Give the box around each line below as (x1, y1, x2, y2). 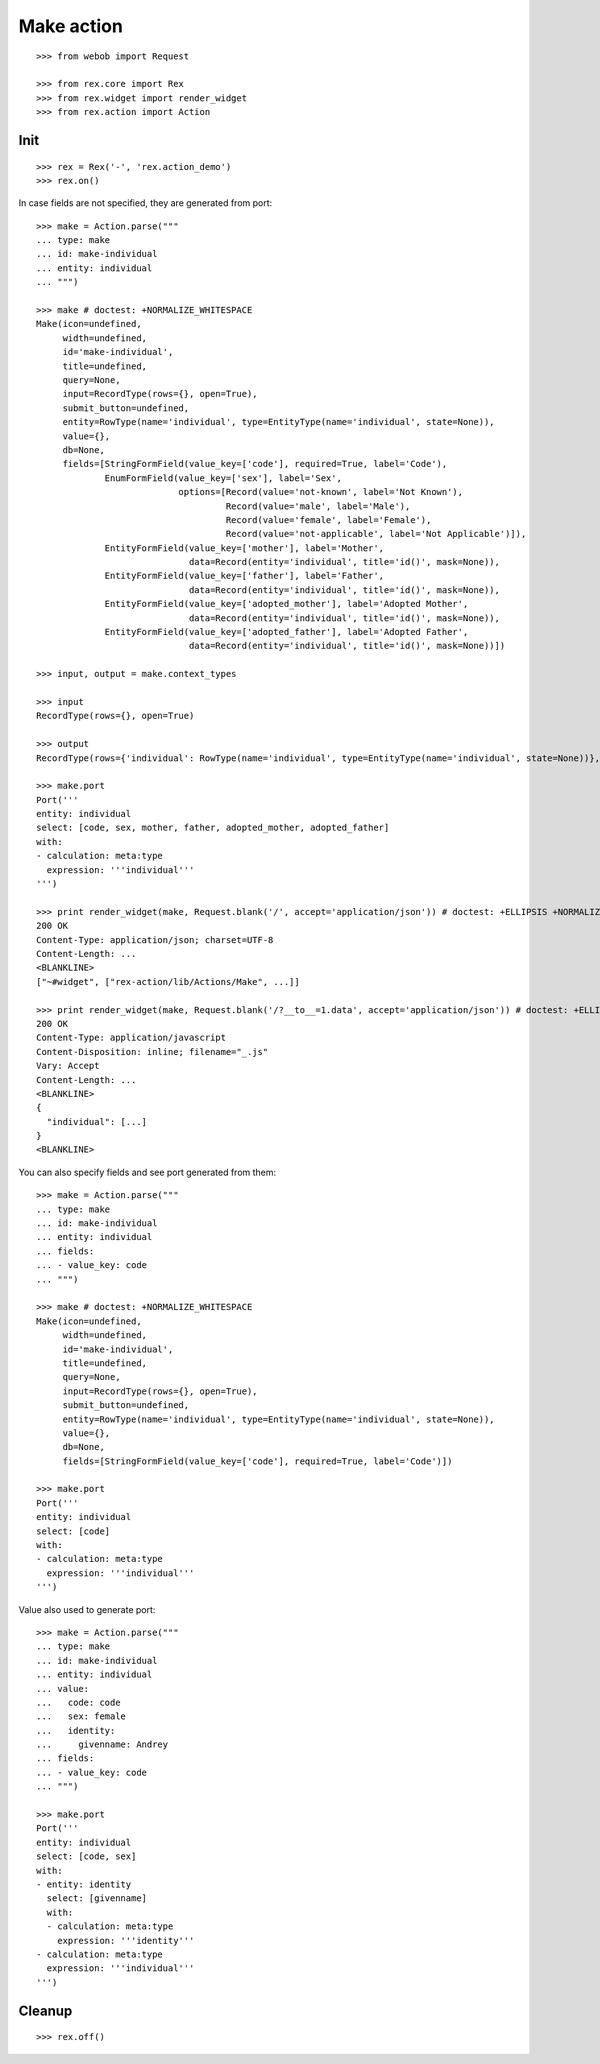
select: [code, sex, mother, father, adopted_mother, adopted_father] (36, 822, 390, 834)
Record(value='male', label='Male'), (225, 500, 411, 512)
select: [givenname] (46, 1893, 148, 1904)
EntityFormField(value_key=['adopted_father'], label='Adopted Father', (104, 626, 469, 638)
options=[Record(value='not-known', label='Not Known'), (178, 486, 464, 498)
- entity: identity (36, 1879, 132, 1890)
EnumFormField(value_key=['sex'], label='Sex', (104, 472, 342, 484)
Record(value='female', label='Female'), (225, 514, 432, 525)
